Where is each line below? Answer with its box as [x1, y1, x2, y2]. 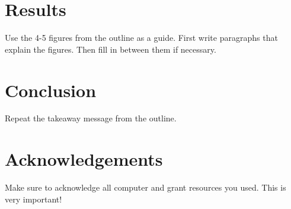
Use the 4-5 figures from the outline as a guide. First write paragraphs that [5, 31, 278, 44]
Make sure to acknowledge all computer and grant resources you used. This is [5, 181, 286, 194]
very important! [5, 192, 62, 205]
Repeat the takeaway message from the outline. [5, 112, 177, 124]
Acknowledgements [5, 147, 163, 171]
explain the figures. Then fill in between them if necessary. [5, 43, 216, 55]
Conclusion [5, 78, 97, 102]
